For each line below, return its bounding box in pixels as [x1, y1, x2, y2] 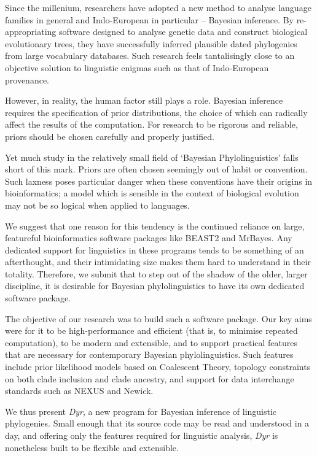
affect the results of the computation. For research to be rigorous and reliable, [5, 118, 298, 131]
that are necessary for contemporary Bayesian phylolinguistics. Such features [5, 348, 294, 361]
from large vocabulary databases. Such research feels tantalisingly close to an [5, 49, 295, 62]
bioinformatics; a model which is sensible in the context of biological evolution [5, 187, 299, 199]
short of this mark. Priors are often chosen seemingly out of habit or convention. [5, 163, 308, 176]
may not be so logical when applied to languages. [5, 198, 190, 211]
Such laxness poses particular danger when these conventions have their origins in [5, 174, 313, 187]
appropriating [5, 25, 57, 38]
